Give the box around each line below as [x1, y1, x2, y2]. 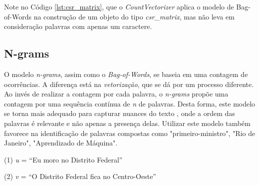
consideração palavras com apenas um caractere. [4, 21, 152, 31]
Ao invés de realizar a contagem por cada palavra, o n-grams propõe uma [4, 88, 229, 99]
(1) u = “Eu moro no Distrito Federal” [4, 154, 123, 164]
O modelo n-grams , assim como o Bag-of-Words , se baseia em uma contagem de [4, 68, 248, 79]
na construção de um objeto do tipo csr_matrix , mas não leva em [33, 11, 235, 21]
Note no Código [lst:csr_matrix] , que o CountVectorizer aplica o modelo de [4, 1, 234, 11]
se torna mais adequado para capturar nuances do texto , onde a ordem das [4, 108, 235, 118]
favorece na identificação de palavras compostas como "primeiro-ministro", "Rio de [4, 127, 256, 138]
